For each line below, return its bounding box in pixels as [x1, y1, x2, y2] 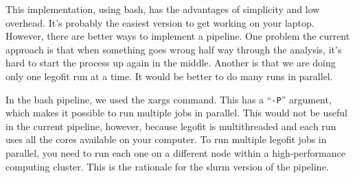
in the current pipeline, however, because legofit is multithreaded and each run [5, 118, 336, 133]
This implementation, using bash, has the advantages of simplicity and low [5, 2, 320, 16]
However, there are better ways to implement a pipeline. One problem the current [5, 29, 350, 43]
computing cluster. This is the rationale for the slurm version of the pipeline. [5, 159, 329, 173]
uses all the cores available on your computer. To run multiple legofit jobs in [5, 132, 327, 147]
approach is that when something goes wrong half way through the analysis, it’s [5, 42, 342, 56]
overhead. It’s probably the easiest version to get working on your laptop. [5, 15, 314, 29]
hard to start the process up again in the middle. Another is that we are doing [5, 55, 336, 70]
